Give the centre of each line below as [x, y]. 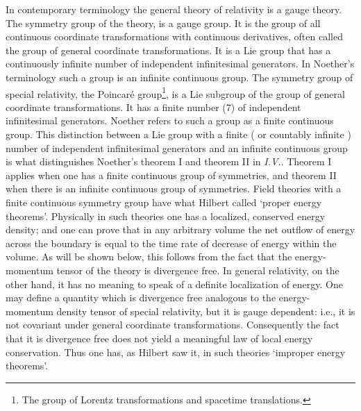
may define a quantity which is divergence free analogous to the [141, 297]
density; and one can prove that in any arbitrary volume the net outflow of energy [180, 229]
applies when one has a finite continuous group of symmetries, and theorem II [171, 175]
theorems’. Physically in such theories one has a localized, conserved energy [166, 216]
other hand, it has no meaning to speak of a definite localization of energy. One [174, 284]
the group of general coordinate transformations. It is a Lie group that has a [168, 50]
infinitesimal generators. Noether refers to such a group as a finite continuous [170, 120]
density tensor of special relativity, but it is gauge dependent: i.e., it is [206, 311]
